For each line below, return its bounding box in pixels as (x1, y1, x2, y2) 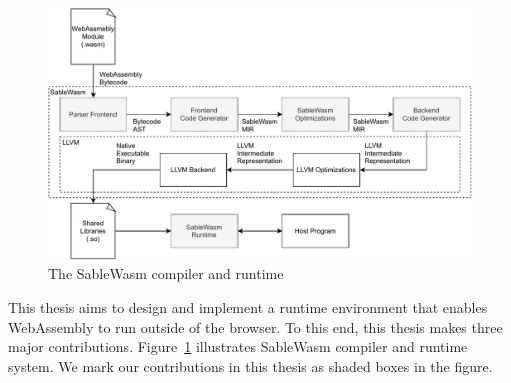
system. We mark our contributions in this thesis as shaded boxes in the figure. (8, 355, 493, 376)
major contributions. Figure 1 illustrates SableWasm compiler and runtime (8, 336, 468, 357)
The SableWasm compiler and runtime (48, 263, 284, 284)
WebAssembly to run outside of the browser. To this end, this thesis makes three (8, 316, 503, 337)
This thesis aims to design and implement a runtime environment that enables (8, 296, 488, 317)
